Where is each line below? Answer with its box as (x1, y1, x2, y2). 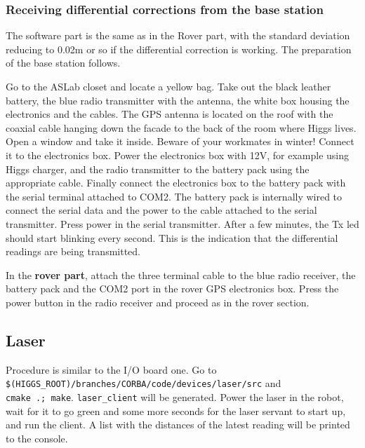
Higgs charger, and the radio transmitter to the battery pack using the (6, 161, 310, 176)
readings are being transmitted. (6, 244, 141, 259)
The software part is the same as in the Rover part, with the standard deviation (6, 28, 350, 43)
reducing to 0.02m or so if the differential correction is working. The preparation (6, 41, 352, 56)
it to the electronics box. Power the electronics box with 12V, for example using (6, 147, 349, 162)
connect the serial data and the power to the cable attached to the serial (6, 203, 317, 217)
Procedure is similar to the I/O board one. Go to (6, 362, 217, 376)
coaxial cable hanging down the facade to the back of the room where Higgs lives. (6, 120, 357, 135)
